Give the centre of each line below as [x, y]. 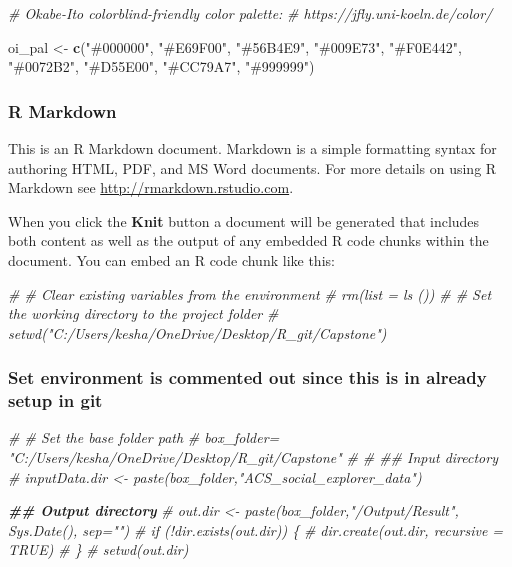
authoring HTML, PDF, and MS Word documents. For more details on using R [252, 167]
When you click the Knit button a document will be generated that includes [244, 220]
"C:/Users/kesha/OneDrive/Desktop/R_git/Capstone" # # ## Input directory [253, 457]
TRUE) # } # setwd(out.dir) [98, 549]
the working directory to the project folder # [143, 313]
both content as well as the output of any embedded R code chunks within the [248, 240]
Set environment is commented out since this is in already [247, 377]
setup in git [55, 400]
